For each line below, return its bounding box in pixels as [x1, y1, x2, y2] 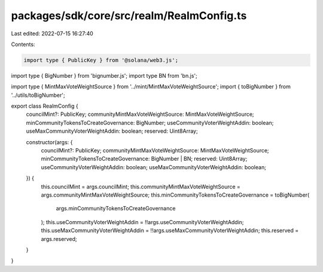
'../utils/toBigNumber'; [11, 91, 65, 99]
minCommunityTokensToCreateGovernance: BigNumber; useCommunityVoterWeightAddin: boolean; [26, 119, 274, 126]
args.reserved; [41, 235, 77, 242]
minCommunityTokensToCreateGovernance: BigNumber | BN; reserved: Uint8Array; [41, 155, 248, 163]
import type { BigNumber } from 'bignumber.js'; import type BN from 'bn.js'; [11, 72, 197, 79]
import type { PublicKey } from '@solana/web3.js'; [23, 57, 179, 63]
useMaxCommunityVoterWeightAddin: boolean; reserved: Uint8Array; [26, 127, 198, 135]
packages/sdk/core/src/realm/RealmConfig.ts [11, 9, 247, 22]
